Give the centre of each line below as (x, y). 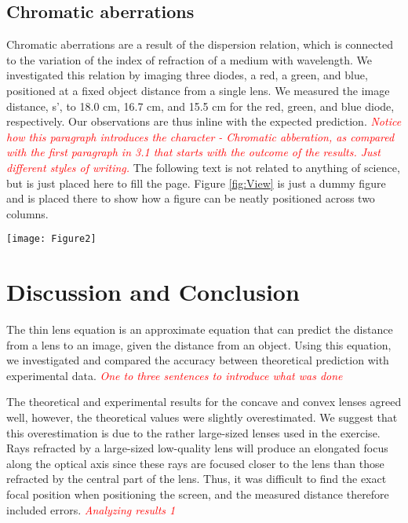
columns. (27, 213)
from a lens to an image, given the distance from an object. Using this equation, (199, 344)
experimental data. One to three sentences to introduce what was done (175, 375)
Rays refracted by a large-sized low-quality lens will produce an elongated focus (197, 448)
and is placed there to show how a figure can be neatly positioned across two (191, 198)
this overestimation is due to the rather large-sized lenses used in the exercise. (193, 432)
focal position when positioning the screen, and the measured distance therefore (198, 494)
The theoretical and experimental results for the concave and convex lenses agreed (204, 402)
